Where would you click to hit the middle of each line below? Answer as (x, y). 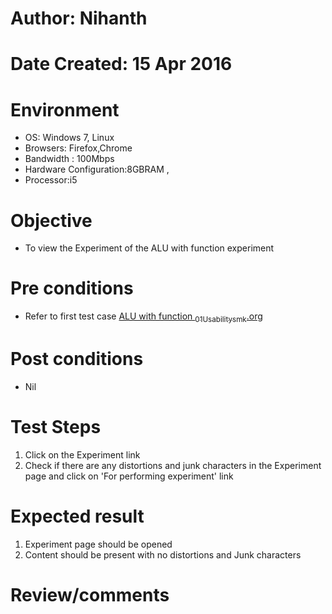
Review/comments (90, 594)
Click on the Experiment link (82, 454)
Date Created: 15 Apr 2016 (121, 64)
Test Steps (56, 427)
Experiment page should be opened (98, 544)
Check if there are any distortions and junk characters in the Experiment (173, 465)
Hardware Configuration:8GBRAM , (97, 169)
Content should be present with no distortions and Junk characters (163, 554)
